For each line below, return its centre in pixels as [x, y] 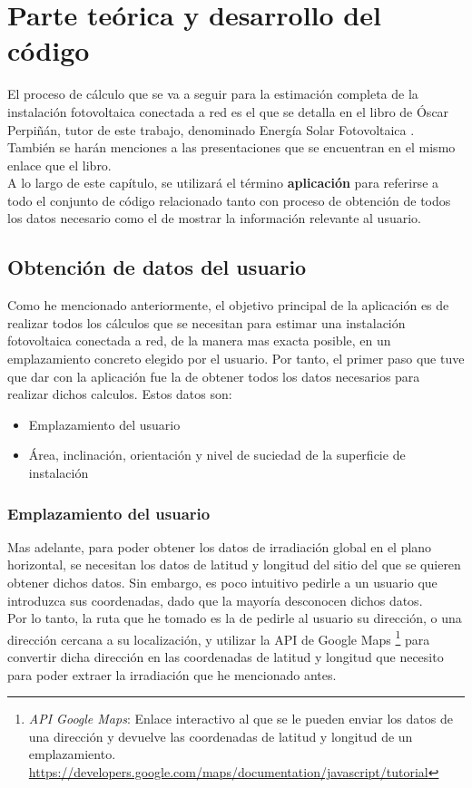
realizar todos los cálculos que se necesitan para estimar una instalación [206, 322]
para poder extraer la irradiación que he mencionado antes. [172, 674]
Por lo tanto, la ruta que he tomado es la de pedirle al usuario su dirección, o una [235, 618]
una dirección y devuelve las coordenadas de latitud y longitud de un [221, 736]
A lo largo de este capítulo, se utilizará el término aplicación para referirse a [223, 183]
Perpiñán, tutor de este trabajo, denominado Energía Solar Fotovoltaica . [211, 129]
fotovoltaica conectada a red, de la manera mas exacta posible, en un [199, 340]
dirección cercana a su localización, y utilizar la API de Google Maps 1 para [219, 637]
